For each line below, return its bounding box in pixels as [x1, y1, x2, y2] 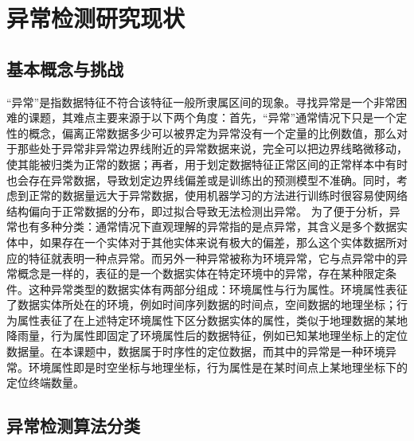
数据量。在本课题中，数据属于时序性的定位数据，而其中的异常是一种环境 [6, 343, 385, 360]
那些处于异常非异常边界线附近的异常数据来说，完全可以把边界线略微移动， [17, 140, 408, 157]
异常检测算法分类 [6, 413, 140, 438]
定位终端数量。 [6, 374, 84, 391]
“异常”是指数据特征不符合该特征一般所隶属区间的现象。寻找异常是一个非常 [6, 93, 396, 110]
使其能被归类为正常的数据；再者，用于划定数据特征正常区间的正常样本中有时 [6, 155, 408, 172]
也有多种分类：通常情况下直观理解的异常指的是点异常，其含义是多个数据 [17, 218, 396, 235]
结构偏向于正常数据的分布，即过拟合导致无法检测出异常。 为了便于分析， [6, 202, 389, 219]
